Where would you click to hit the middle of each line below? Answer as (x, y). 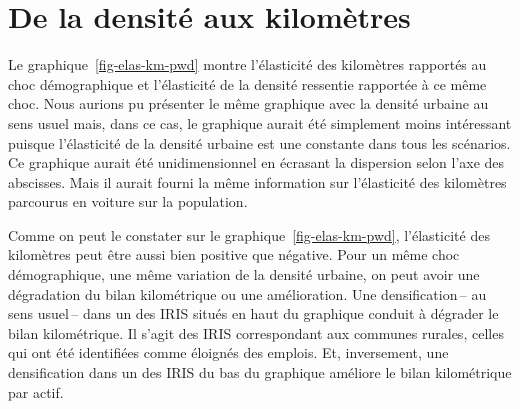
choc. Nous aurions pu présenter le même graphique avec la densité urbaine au (248, 103)
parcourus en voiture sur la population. (128, 201)
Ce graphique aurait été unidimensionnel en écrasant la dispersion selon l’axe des (256, 162)
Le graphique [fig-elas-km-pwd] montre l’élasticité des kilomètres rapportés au (247, 64)
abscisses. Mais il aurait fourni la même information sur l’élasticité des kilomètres (257, 181)
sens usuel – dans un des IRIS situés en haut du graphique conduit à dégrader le (253, 313)
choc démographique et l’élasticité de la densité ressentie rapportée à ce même (247, 83)
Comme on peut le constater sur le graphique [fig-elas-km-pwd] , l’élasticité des (249, 234)
